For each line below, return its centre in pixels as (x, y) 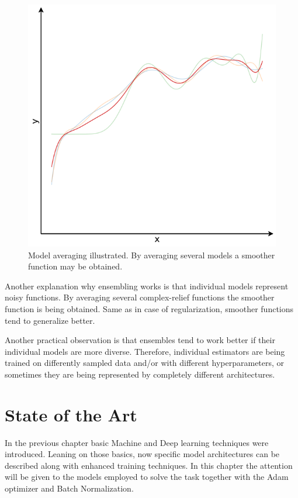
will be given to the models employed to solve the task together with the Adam (147, 477)
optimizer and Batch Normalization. (69, 488)
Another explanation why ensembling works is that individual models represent (147, 286)
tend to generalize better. (50, 320)
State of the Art (71, 414)
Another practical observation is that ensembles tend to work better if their (140, 340)
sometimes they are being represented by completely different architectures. (140, 374)
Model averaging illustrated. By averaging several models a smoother (152, 255)
